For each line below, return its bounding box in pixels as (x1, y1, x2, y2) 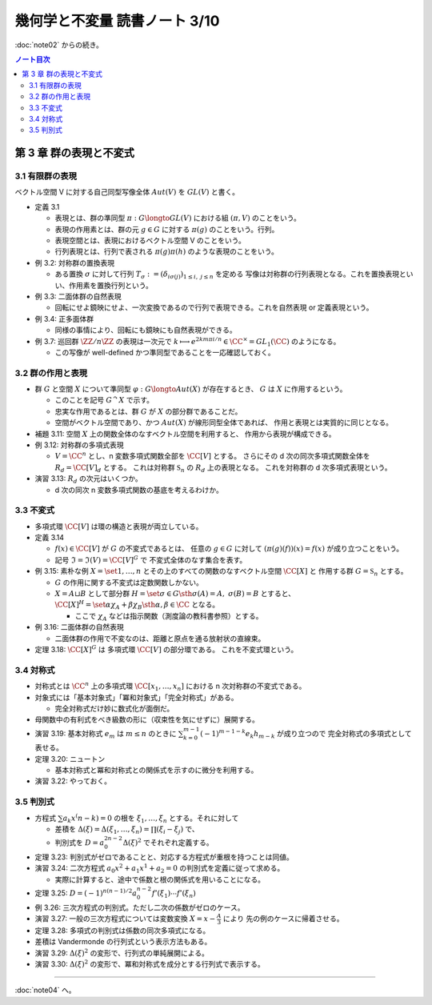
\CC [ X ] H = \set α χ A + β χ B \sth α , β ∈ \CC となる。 (54, 599, 220, 611)
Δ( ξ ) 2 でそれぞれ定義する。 (122, 837, 214, 847)
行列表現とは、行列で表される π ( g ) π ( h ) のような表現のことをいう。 (54, 246, 279, 256)
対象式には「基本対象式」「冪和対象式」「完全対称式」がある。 (34, 692, 238, 702)
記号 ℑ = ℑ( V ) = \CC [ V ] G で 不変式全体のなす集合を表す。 (54, 555, 247, 564)
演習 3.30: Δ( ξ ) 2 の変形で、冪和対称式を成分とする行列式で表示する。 (34, 959, 266, 969)
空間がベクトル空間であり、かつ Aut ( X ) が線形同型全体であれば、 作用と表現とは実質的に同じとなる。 (54, 418, 394, 427)
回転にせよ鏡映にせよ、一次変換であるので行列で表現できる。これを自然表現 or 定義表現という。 (54, 302, 374, 312)
